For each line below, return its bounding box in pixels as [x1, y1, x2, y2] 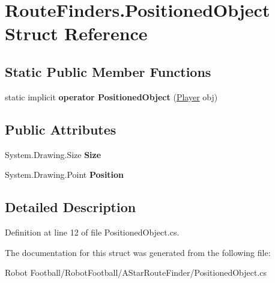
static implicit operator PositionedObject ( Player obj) [5, 90, 218, 103]
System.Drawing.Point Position [5, 168, 124, 181]
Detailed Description [5, 198, 136, 216]
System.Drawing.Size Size [5, 148, 101, 160]
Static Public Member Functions [5, 62, 211, 81]
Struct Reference [5, 21, 148, 46]
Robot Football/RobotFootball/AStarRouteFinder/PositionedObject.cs [5, 266, 267, 279]
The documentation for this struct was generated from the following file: [5, 246, 271, 258]
